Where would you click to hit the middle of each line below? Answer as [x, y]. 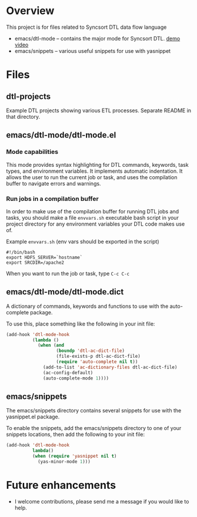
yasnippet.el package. [33, 417]
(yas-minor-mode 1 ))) [64, 462]
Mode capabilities [32, 152]
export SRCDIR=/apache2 [35, 263]
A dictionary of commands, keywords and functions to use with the [87, 306]
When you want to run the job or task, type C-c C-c [68, 273]
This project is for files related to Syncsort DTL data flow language [86, 27]
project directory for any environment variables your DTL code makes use [96, 224]
